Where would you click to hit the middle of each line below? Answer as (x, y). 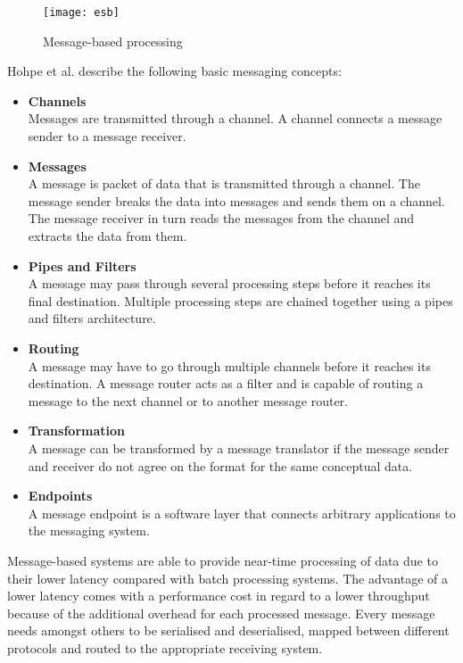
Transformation (76, 431)
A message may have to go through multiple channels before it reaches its (229, 365)
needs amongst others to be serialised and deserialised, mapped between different (228, 630)
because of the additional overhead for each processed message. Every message (221, 613)
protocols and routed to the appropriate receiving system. (165, 647)
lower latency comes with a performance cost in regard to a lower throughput (219, 596)
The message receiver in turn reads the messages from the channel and (221, 218)
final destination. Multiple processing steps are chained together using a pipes (240, 300)
